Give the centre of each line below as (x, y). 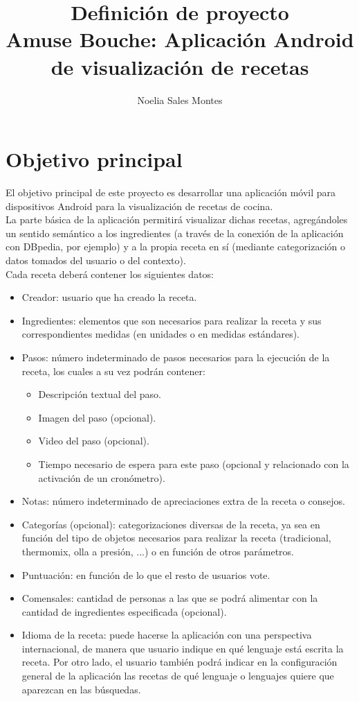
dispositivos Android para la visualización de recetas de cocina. (139, 206)
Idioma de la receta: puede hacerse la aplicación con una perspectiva (167, 635)
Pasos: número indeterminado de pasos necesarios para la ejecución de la (176, 357)
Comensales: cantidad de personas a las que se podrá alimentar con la (170, 598)
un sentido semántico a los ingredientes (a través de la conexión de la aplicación (175, 233)
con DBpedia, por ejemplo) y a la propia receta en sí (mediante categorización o (175, 246)
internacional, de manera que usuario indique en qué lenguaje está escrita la (183, 648)
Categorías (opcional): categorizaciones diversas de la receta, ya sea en (171, 524)
